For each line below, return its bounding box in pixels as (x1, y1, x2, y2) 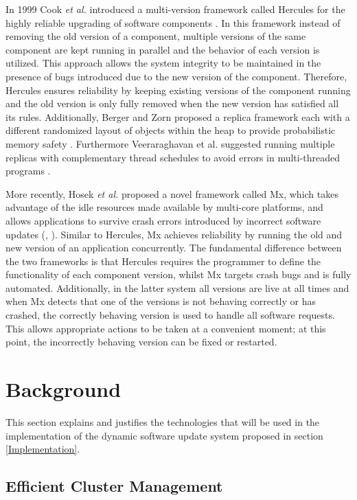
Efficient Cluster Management (5, 475, 223, 497)
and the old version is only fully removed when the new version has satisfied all (5, 96, 339, 111)
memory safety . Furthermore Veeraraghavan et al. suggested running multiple (5, 136, 335, 150)
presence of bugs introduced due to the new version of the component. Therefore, (5, 69, 347, 83)
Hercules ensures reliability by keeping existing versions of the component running (5, 82, 351, 97)
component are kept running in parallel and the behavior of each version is (5, 42, 320, 56)
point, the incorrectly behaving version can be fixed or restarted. (5, 334, 277, 349)
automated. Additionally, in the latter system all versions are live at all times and (5, 280, 349, 295)
